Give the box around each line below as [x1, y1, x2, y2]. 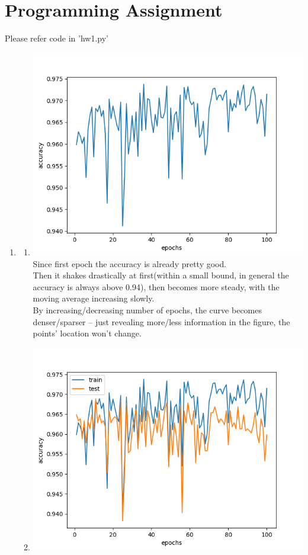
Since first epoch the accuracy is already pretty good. [33, 257, 227, 270]
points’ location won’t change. [33, 327, 142, 339]
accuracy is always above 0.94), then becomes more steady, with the [33, 280, 280, 293]
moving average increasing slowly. [33, 292, 155, 304]
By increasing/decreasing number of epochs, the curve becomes [33, 303, 262, 316]
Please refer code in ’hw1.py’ [5, 32, 108, 44]
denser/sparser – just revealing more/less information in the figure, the [33, 315, 290, 328]
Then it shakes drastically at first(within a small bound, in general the [33, 269, 289, 281]
